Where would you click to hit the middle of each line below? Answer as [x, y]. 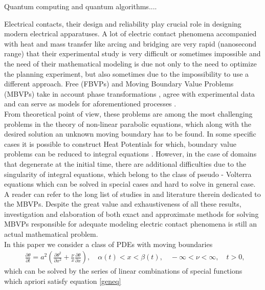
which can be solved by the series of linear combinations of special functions [123, 271]
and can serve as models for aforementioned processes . [90, 104]
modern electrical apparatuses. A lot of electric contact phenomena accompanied [130, 34]
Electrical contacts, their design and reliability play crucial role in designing [123, 23]
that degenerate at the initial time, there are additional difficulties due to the [125, 163]
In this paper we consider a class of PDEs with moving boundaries [108, 244]
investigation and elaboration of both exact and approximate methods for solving [131, 214]
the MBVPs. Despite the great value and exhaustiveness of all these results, [123, 204]
